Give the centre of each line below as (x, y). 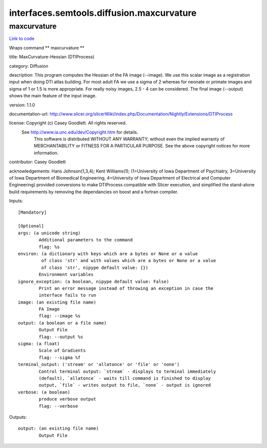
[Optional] (31, 226)
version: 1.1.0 (22, 105)
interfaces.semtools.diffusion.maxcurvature (103, 13)
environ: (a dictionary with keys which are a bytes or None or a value (108, 254)
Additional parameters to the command (86, 240)
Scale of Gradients (62, 351)
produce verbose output (67, 399)
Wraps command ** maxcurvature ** (47, 47)
